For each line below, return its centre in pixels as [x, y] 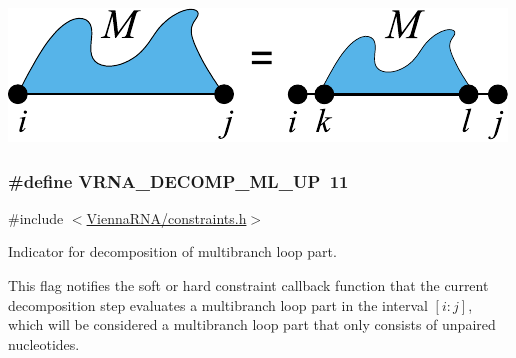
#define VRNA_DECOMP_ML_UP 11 [178, 180]
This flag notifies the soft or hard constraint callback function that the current [248, 285]
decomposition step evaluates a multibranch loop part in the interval [218, 304]
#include [36, 217]
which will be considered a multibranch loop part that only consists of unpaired [252, 324]
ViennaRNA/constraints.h [166, 217]
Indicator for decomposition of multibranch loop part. [172, 251]
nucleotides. [44, 343]
